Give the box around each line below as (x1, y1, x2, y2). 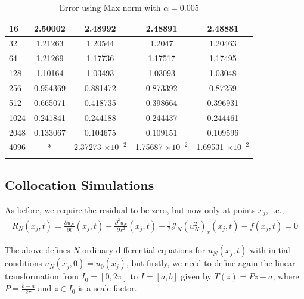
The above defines (5, 244, 70, 256)
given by (181, 270, 212, 282)
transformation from (5, 270, 79, 282)
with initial (249, 244, 290, 256)
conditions (5, 257, 42, 269)
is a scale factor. (78, 282, 137, 294)
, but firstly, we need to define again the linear (126, 257, 296, 269)
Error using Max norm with (59, 1, 161, 13)
